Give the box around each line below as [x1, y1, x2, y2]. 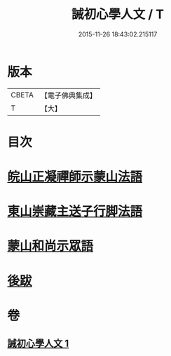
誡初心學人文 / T [71, 6, 165, 22]
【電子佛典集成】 [40, 90, 97, 100]
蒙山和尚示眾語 [7, 238, 94, 254]
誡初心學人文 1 [7, 338, 69, 350]
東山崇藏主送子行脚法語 [7, 204, 143, 219]
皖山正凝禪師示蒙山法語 [7, 169, 143, 185]
